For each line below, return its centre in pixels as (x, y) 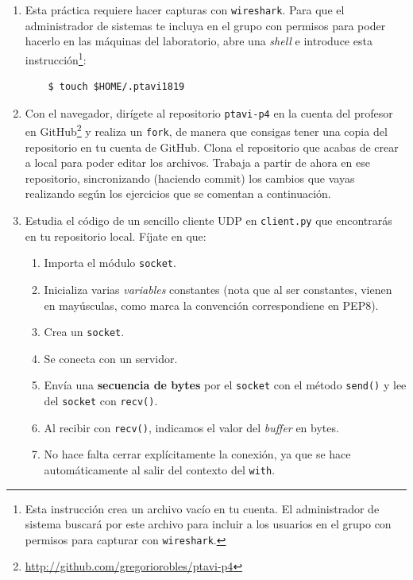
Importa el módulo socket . (110, 263)
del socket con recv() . (101, 401)
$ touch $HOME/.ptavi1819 (116, 87)
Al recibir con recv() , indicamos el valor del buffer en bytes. (191, 427)
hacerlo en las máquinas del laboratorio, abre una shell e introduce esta (199, 41)
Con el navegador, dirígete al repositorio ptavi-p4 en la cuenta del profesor (209, 112)
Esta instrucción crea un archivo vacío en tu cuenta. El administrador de (202, 508)
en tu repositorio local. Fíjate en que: (116, 236)
